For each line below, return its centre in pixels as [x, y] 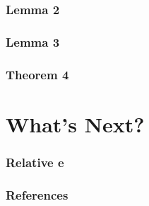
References [37, 194]
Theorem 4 [37, 74]
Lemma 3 [33, 41]
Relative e [35, 162]
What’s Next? [75, 124]
